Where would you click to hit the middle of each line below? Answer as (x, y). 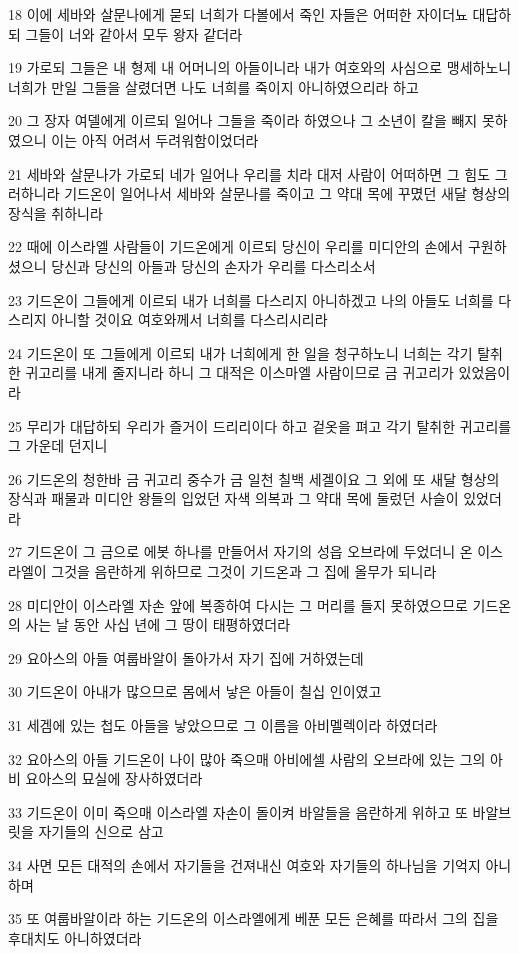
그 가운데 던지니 (58, 445)
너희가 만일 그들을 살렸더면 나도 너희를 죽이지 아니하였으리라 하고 (213, 86)
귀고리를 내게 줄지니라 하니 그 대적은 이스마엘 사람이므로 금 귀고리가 (239, 372)
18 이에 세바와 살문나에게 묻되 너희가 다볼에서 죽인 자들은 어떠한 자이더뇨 (238, 14)
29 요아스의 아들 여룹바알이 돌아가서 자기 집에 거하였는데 (186, 657)
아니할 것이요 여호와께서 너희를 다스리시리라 (189, 319)
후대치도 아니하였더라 (75, 937)
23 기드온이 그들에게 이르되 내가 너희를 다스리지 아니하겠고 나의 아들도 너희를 (251, 299)
